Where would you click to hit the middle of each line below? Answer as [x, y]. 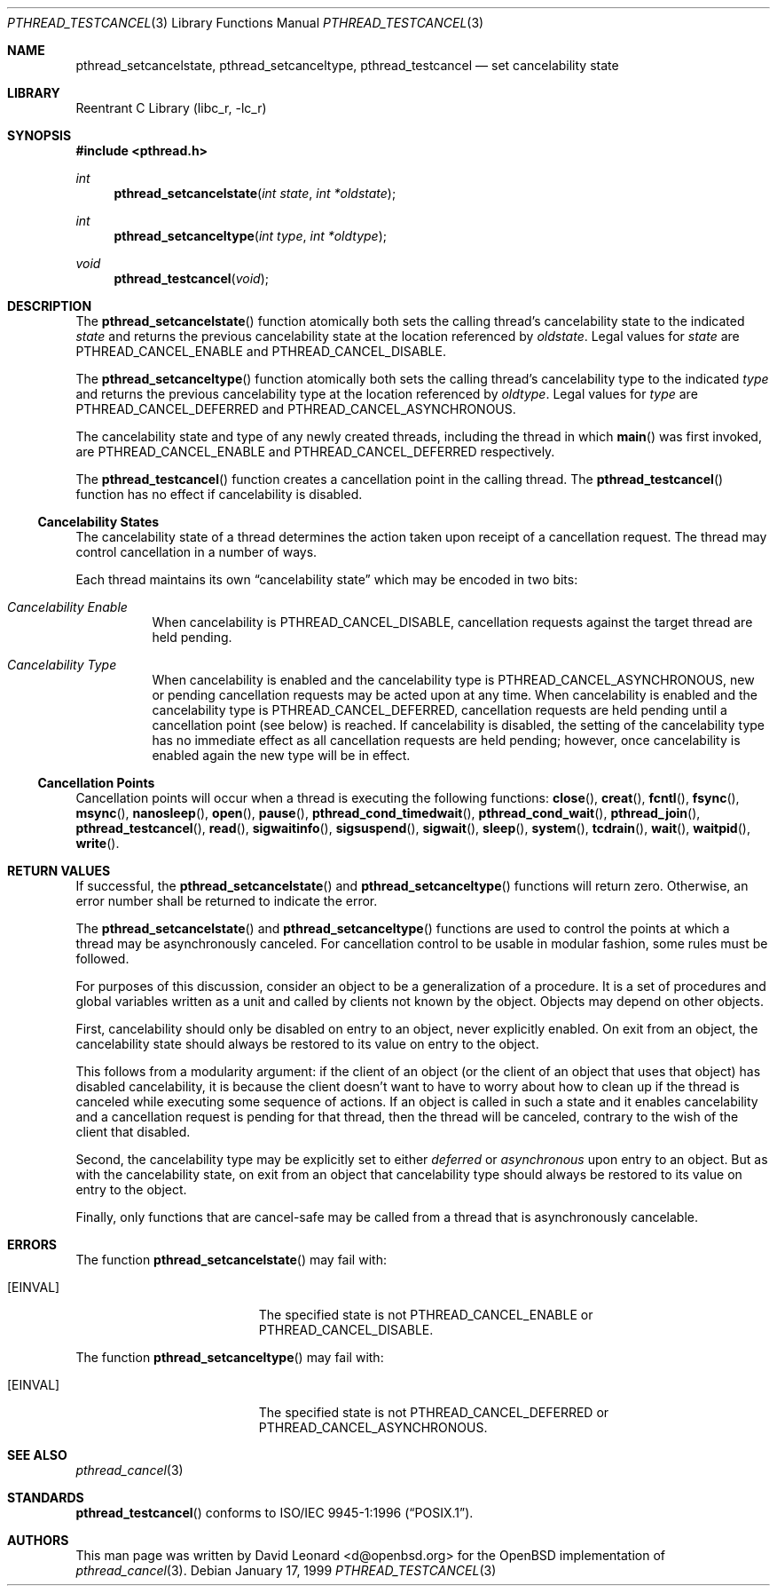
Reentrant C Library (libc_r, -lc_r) [171, 108]
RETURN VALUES [59, 871]
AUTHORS [38, 1540]
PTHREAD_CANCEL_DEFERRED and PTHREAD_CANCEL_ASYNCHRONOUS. [296, 409]
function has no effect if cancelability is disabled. [219, 494]
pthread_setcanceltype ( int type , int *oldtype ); [250, 236]
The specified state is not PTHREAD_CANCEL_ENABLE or [426, 1315]
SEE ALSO [37, 1455]
